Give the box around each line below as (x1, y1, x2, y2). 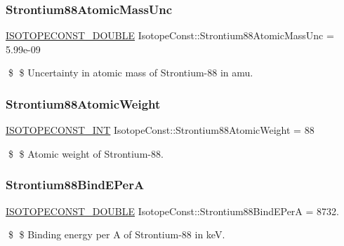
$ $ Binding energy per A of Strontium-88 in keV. (8, 227, 225, 242)
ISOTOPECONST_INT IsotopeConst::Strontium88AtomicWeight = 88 (6, 123, 315, 137)
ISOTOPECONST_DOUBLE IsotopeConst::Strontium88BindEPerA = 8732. (6, 203, 339, 218)
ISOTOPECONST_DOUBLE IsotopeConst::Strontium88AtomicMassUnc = (6, 28, 334, 43)
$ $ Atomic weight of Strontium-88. (8, 146, 164, 160)
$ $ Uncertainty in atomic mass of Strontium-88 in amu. (8, 65, 253, 80)
